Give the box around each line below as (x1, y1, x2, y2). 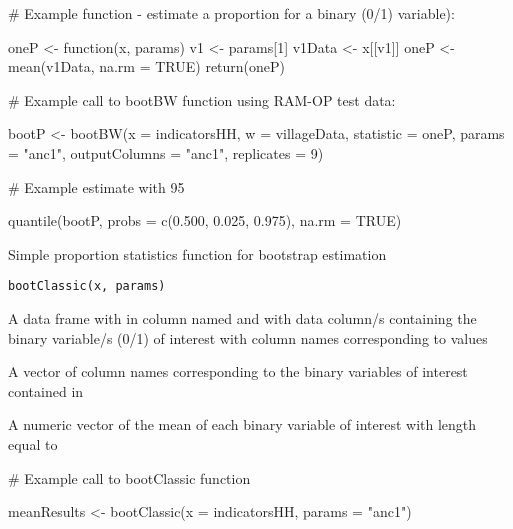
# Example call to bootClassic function (8, 467, 251, 488)
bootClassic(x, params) (8, 279, 166, 294)
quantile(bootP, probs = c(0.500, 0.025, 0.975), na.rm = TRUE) (8, 210, 402, 231)
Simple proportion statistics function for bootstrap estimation (8, 243, 387, 264)
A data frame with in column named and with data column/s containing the (8, 308, 477, 328)
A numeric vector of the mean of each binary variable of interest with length (8, 414, 477, 435)
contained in (8, 380, 84, 401)
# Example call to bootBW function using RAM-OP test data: (8, 89, 396, 110)
